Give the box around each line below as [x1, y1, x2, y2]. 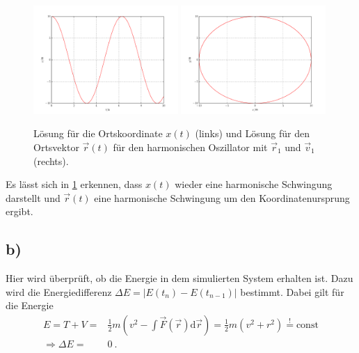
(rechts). [33, 153, 69, 168]
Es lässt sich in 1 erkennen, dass [6, 177, 143, 191]
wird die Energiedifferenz [6, 284, 112, 299]
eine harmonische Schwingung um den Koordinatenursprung [94, 190, 350, 205]
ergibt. [6, 204, 33, 219]
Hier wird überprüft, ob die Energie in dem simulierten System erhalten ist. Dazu [6, 271, 353, 285]
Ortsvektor [33, 140, 79, 154]
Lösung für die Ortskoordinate [33, 126, 163, 141]
